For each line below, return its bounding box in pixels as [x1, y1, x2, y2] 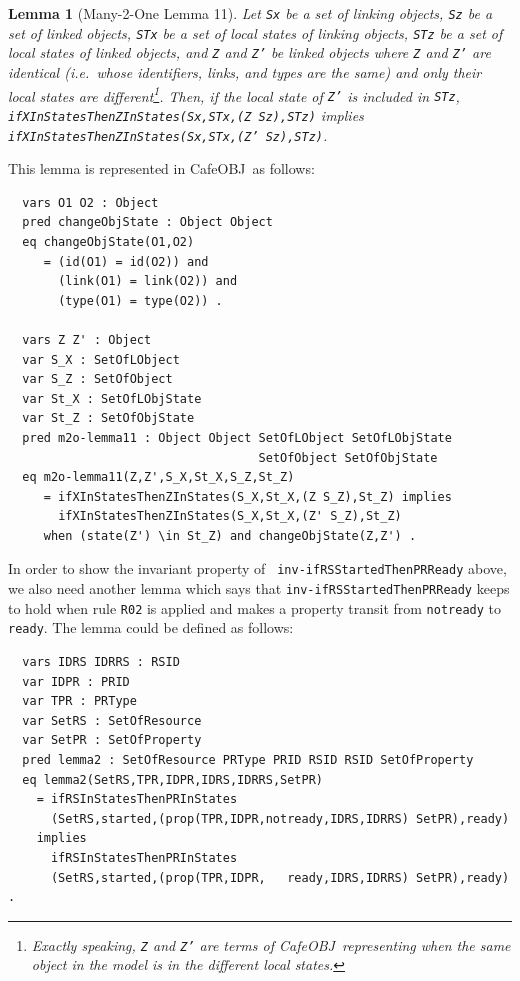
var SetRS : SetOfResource [22, 713, 202, 728]
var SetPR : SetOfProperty [22, 733, 202, 748]
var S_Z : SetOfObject [22, 372, 173, 387]
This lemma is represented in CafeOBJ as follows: [8, 158, 315, 179]
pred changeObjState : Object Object [22, 215, 273, 230]
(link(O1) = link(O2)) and [58, 274, 238, 289]
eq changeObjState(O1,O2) [22, 234, 195, 249]
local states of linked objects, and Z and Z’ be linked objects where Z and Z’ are [8, 42, 491, 63]
